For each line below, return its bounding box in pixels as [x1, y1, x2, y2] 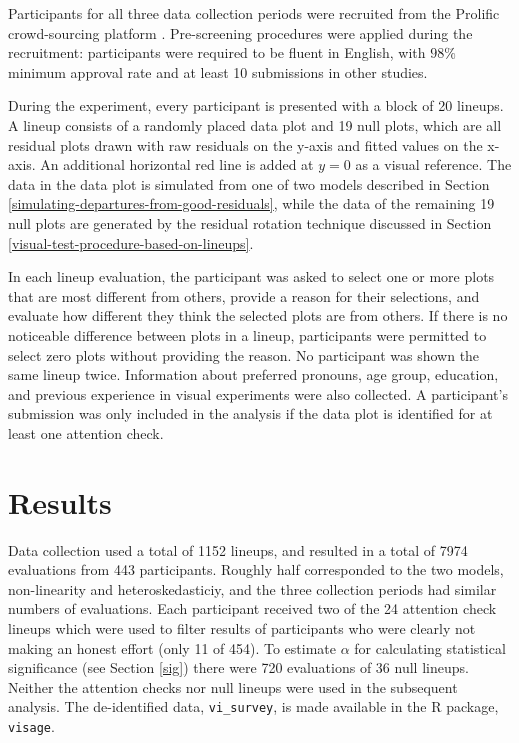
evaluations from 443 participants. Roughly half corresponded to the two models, [8, 559, 504, 580]
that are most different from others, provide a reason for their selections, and [8, 285, 480, 306]
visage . [8, 716, 55, 736]
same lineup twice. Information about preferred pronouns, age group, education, [8, 364, 499, 385]
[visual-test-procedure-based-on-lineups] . [8, 232, 254, 253]
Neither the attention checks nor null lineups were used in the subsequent [8, 676, 458, 697]
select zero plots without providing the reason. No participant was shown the [8, 344, 480, 365]
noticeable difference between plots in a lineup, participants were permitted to [8, 324, 487, 345]
